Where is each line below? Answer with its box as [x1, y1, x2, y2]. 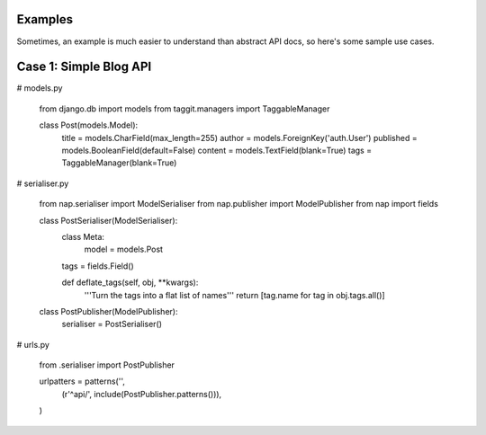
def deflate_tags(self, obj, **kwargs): [61, 277, 199, 288]
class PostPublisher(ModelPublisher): [39, 306, 178, 316]
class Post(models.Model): [39, 120, 139, 130]
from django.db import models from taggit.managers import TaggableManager [39, 103, 330, 114]
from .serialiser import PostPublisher [39, 360, 175, 370]
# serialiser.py [16, 178, 69, 189]
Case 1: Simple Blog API [16, 59, 152, 75]
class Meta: [61, 231, 105, 242]
